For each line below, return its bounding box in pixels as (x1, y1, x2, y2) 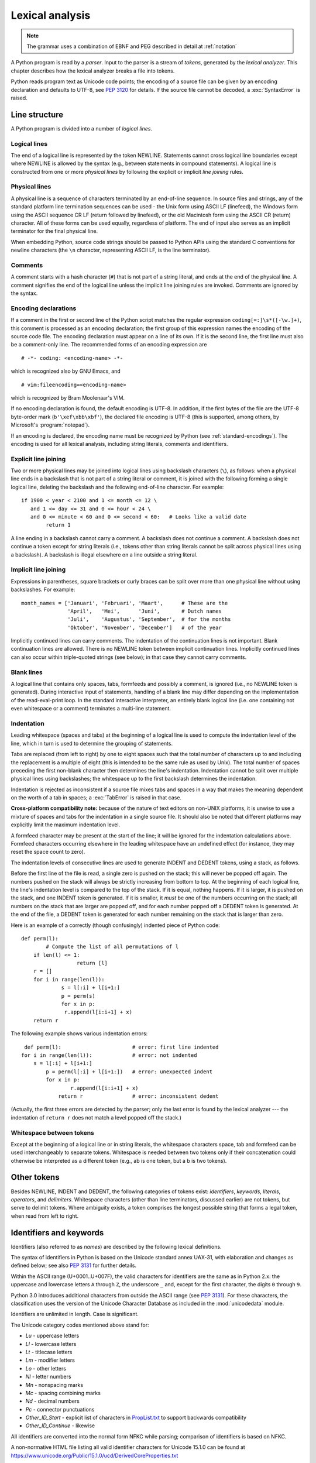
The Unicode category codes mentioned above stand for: (11, 1321, 149, 1328)
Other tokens (11, 1172, 60, 1182)
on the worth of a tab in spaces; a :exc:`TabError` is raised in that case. (11, 794, 181, 801)
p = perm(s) (61, 992, 96, 999)
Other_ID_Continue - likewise (25, 1422, 95, 1429)
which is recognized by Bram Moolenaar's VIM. (11, 394, 125, 401)
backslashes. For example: (11, 586, 75, 593)
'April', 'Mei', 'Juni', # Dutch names (67, 607, 222, 614)
